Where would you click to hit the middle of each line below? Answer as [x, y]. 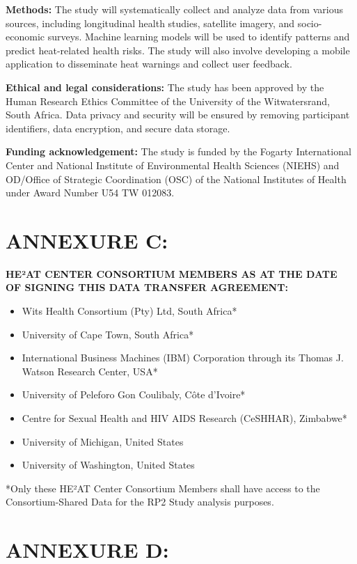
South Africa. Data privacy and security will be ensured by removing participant [178, 115]
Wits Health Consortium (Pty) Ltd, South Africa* [129, 311]
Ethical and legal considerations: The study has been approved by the [165, 87]
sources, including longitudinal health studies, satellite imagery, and [150, 23]
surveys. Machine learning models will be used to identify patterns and [199, 37]
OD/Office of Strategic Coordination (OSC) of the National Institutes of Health [176, 179]
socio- [310, 23]
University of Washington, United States [108, 465]
